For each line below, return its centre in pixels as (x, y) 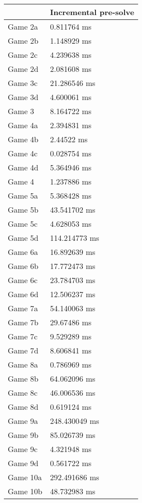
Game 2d (23, 69)
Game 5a (23, 195)
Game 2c (23, 55)
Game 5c (23, 224)
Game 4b (23, 139)
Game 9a (23, 421)
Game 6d (23, 294)
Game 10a (25, 477)
